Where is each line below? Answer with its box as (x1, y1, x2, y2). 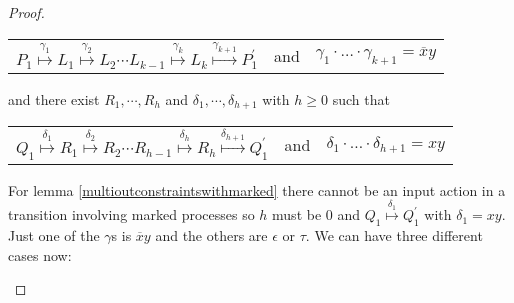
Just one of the (8, 225, 100, 246)
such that (332, 88, 390, 109)
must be (272, 204, 322, 225)
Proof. (8, 2, 45, 22)
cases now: (8, 244, 72, 265)
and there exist (8, 88, 100, 109)
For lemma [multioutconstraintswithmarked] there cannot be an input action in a (8, 179, 506, 200)
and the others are (155, 225, 268, 246)
